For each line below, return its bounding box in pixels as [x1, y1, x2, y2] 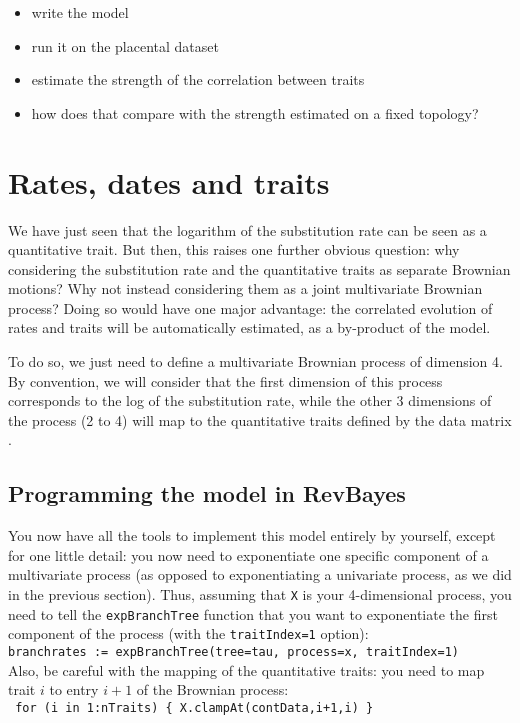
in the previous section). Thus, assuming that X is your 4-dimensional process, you [8, 584, 512, 605]
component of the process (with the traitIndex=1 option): [8, 623, 369, 644]
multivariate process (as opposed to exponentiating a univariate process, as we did [8, 564, 512, 585]
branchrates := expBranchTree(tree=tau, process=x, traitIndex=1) [8, 644, 460, 659]
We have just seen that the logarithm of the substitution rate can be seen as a [8, 219, 487, 240]
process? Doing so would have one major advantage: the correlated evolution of [8, 297, 493, 318]
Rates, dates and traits [8, 161, 330, 202]
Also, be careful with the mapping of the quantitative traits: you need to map [8, 659, 485, 680]
